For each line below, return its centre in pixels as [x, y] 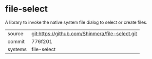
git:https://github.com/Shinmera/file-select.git [84, 33]
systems [17, 49]
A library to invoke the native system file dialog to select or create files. [76, 22]
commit [16, 41]
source [15, 33]
